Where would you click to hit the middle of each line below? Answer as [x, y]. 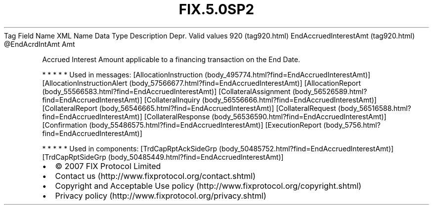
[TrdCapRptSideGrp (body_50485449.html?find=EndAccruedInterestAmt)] [163, 157]
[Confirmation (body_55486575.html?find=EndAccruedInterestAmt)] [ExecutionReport [182, 125]
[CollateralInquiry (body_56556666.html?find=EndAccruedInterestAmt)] [260, 100]
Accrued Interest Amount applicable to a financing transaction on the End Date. [171, 59]
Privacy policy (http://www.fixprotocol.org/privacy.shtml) [161, 195]
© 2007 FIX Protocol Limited [108, 166]
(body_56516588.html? [374, 108]
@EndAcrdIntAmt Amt [40, 44]
